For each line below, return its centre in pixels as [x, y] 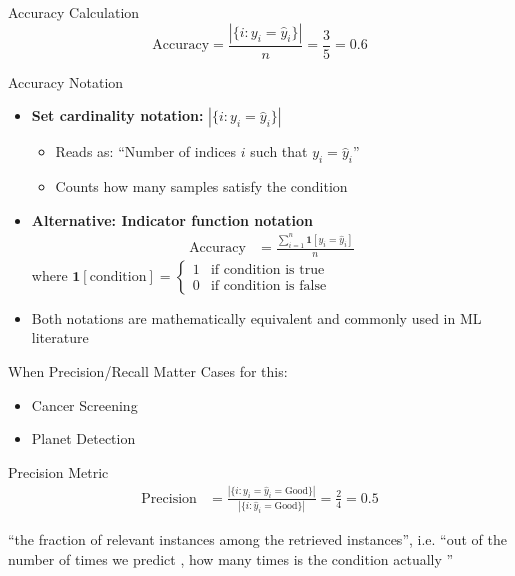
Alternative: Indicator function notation [172, 219]
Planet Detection [83, 438]
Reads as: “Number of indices [146, 151]
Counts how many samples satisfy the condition [201, 186]
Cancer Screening [84, 404]
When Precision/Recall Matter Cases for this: [148, 371]
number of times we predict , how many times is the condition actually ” [231, 558]
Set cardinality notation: [117, 115]
